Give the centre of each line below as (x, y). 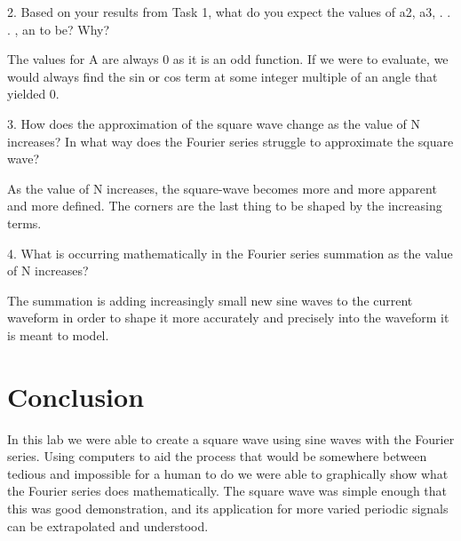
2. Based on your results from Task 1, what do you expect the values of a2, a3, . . (229, 12)
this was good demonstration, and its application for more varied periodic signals (228, 508)
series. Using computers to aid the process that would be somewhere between (217, 456)
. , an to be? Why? (59, 29)
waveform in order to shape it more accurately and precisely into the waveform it (228, 318)
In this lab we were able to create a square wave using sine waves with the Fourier (231, 438)
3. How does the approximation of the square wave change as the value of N (214, 123)
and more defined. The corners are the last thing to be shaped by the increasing (225, 206)
